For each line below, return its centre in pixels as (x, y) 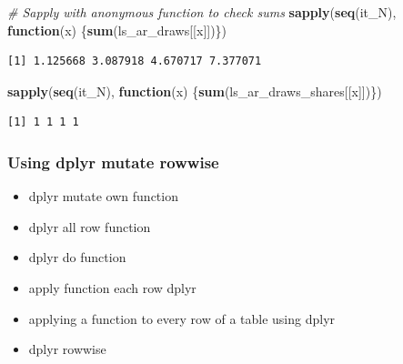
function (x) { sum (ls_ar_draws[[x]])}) (117, 30)
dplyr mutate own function (103, 196)
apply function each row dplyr (112, 287)
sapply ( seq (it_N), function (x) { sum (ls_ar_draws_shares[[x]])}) (195, 91)
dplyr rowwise (67, 349)
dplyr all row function (90, 226)
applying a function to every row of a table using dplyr (182, 318)
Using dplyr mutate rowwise (113, 162)
